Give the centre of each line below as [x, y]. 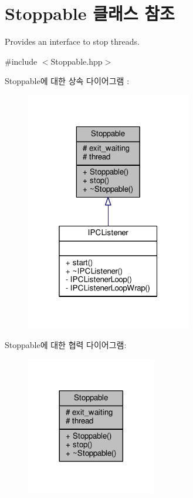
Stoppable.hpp [77, 61]
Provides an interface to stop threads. [72, 41]
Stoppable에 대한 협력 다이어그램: [66, 345]
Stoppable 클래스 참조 [90, 13]
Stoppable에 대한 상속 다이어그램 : [67, 81]
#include [21, 61]
